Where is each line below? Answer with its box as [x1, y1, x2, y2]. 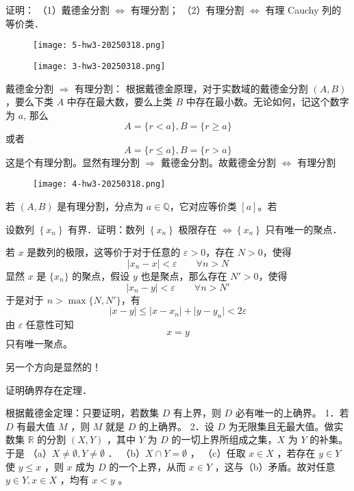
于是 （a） [5, 446, 52, 460]
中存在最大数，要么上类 [66, 94, 173, 109]
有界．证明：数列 [68, 222, 145, 236]
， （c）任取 [190, 446, 246, 460]
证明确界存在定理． [5, 382, 92, 397]
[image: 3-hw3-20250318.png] [33, 61, 166, 71]
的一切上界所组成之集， [171, 432, 277, 447]
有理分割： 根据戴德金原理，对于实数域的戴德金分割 [75, 81, 308, 95]
